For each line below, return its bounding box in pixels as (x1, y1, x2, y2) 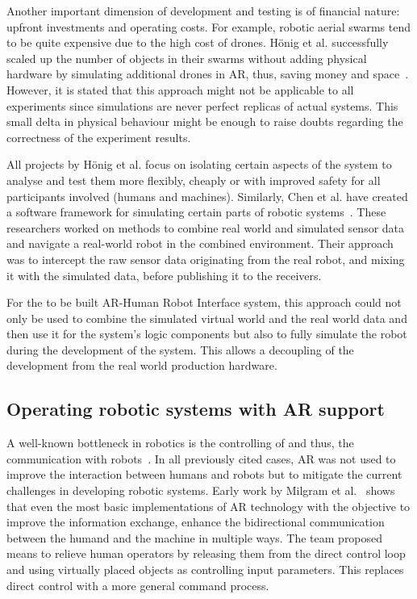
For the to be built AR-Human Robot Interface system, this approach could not (6, 294, 402, 311)
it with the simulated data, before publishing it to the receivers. (6, 266, 322, 283)
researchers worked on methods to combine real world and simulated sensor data (6, 219, 405, 236)
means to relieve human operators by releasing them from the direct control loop (6, 545, 406, 562)
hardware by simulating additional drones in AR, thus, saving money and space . (6, 65, 409, 82)
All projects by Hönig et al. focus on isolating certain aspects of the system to (6, 156, 392, 173)
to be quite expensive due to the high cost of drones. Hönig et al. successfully (6, 34, 389, 51)
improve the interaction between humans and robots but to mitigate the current (6, 466, 402, 483)
